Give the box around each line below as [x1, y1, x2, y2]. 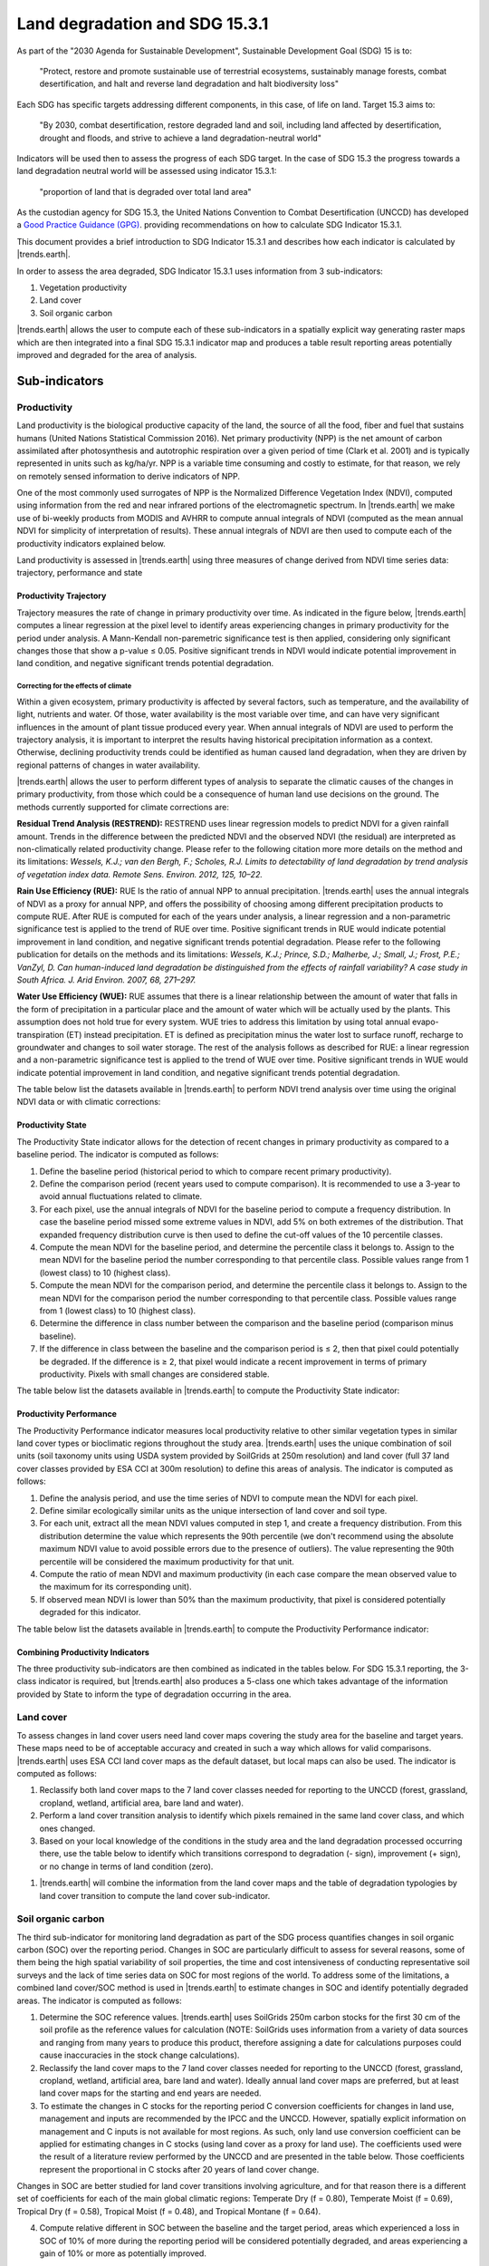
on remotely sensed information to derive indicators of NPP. [16, 470, 240, 481]
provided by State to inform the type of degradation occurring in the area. [16, 1689, 292, 1699]
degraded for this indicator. [39, 1607, 141, 1618]
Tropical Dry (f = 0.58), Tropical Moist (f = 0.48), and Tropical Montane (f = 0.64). [16, 2205, 321, 2216]
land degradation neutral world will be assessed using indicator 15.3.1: [16, 166, 277, 177]
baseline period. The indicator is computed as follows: [16, 1149, 219, 1160]
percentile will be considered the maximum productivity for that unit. [39, 1555, 294, 1567]
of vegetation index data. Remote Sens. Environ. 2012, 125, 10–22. [16, 868, 263, 879]
